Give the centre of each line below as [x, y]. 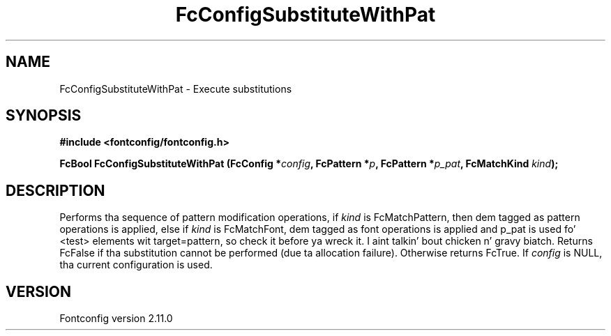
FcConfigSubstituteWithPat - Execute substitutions [176, 89]
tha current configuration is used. [136, 265]
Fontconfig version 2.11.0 [116, 319]
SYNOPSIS [44, 116]
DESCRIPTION [55, 190]
